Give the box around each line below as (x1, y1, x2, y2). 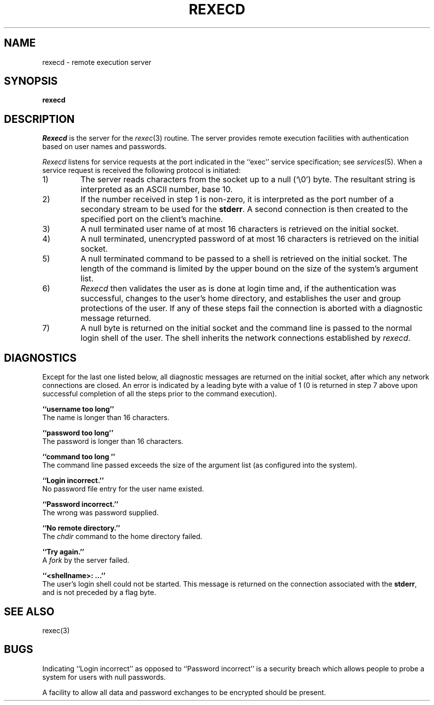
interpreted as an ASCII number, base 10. (80, 184, 233, 195)
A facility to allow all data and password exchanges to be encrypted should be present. (42, 688, 326, 697)
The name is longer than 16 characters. (42, 413, 169, 422)
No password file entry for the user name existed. (42, 485, 204, 493)
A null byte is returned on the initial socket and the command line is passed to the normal (80, 323, 412, 333)
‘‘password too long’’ (42, 429, 113, 437)
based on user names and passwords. (42, 142, 167, 151)
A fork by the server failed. (42, 556, 129, 565)
